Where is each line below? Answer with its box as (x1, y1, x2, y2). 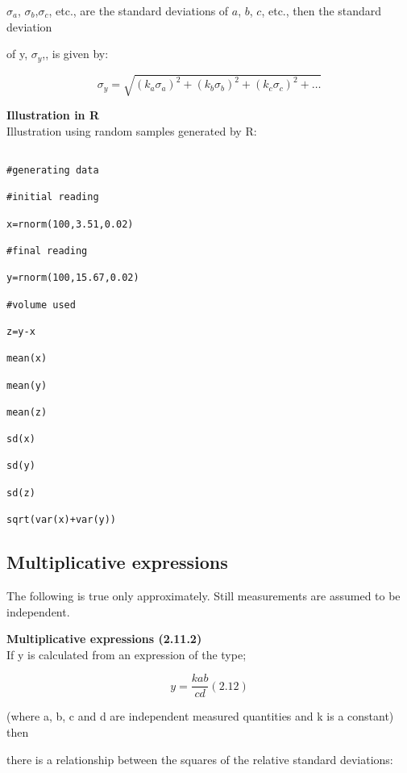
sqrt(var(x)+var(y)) (6, 514, 117, 526)
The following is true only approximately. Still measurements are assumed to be (6, 587, 401, 604)
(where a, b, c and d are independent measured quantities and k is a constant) (6, 708, 394, 725)
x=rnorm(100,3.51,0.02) (6, 218, 134, 230)
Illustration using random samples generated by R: (6, 122, 257, 139)
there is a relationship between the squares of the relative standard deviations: (6, 750, 393, 767)
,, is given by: (42, 45, 109, 62)
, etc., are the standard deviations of (48, 2, 229, 19)
